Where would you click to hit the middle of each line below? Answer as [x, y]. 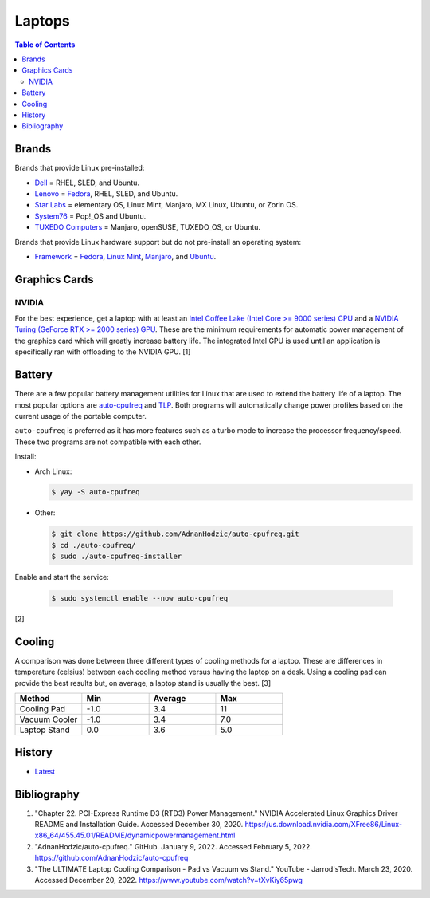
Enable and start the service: [62, 577]
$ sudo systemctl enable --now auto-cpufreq [140, 599]
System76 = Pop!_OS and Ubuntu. [90, 216]
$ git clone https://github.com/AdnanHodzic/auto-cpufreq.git [175, 534]
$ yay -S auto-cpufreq [96, 492]
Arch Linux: [53, 471]
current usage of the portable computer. [81, 416]
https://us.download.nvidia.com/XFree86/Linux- [323, 825]
